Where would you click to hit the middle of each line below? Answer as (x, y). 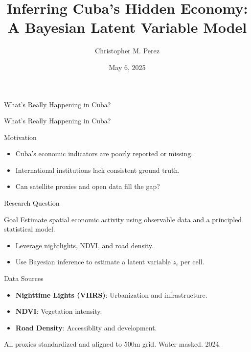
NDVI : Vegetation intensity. (59, 311)
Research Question (32, 203)
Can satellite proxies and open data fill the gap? (88, 186)
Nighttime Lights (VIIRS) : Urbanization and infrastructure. (111, 294)
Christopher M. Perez (127, 51)
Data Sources (24, 278)
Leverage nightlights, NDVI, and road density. (84, 245)
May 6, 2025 (127, 67)
